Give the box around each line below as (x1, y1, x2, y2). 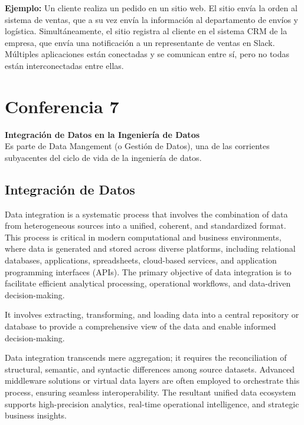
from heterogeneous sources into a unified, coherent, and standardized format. (5, 219, 286, 232)
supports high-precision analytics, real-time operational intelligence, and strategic (5, 397, 299, 410)
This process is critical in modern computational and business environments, (5, 230, 282, 243)
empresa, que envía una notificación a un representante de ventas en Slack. (5, 36, 275, 48)
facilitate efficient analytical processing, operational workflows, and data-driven (5, 277, 291, 289)
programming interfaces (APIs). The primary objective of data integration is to (5, 265, 292, 278)
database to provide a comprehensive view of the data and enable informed (5, 320, 276, 332)
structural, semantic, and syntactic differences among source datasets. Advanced (5, 363, 295, 375)
